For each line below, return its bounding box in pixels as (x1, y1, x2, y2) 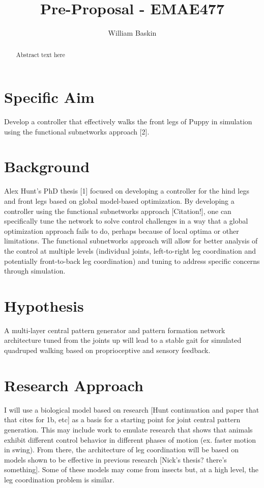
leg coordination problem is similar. (4, 474, 114, 484)
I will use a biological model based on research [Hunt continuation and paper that (4, 404, 259, 415)
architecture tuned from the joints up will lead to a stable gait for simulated (4, 335, 242, 345)
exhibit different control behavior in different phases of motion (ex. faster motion (4, 434, 256, 445)
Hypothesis (4, 295, 84, 316)
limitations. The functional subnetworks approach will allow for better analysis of (4, 235, 258, 246)
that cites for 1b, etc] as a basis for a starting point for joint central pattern (4, 414, 241, 425)
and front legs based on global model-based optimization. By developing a (4, 196, 234, 206)
